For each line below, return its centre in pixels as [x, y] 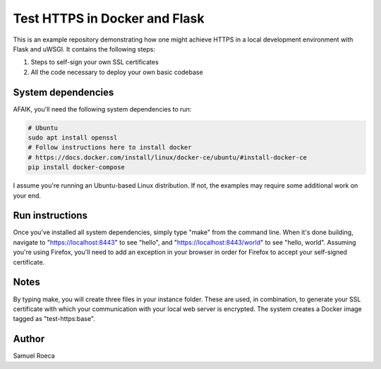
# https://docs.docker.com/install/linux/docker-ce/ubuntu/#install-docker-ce [167, 157]
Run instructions [50, 216]
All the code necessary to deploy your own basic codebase [117, 72]
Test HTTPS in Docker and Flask [109, 18]
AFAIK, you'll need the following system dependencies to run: [102, 109]
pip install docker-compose [76, 167]
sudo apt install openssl [73, 138]
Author [29, 339]
